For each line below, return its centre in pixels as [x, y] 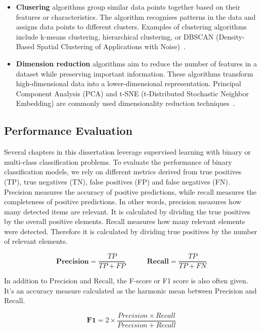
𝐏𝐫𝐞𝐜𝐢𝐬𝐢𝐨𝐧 [72, 261]
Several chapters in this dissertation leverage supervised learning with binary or [127, 152]
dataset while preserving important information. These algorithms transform [135, 73]
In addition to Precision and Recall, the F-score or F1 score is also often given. [126, 281]
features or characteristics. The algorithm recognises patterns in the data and [136, 16]
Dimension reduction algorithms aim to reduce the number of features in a [136, 63]
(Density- [230, 36]
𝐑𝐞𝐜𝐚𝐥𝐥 [158, 261]
